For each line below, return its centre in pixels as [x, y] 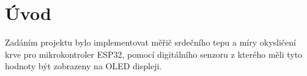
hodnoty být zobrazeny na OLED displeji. [83, 66]
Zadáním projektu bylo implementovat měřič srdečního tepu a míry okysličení [150, 42]
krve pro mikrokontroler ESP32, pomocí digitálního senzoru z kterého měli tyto [154, 54]
